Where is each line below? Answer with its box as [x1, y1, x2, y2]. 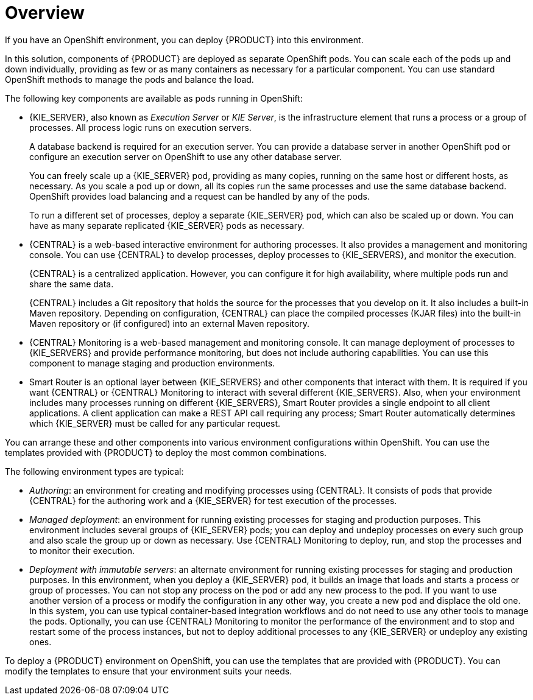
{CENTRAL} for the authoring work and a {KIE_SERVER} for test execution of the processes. [29, 495, 397, 506]
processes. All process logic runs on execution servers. [29, 122, 252, 133]
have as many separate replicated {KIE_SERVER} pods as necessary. [29, 220, 305, 231]
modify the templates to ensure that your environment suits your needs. [5, 665, 292, 676]
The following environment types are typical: [5, 466, 184, 477]
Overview [5, 2, 85, 23]
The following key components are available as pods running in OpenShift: [5, 93, 303, 103]
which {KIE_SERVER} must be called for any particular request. [29, 418, 281, 429]
